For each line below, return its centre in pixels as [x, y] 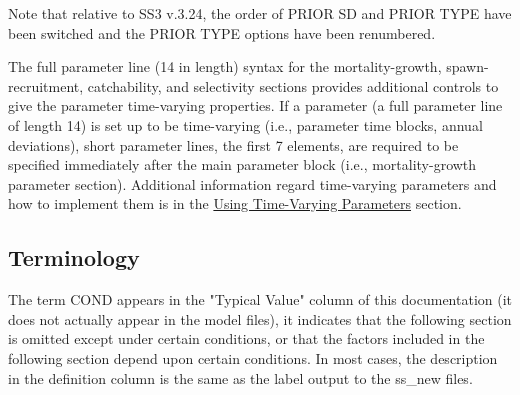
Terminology [74, 257]
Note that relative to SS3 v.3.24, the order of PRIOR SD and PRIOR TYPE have [260, 13]
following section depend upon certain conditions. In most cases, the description [253, 357]
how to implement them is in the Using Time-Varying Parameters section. [235, 203]
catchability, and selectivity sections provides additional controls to [293, 85]
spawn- [467, 66]
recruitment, [46, 85]
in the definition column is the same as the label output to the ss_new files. [240, 377]
